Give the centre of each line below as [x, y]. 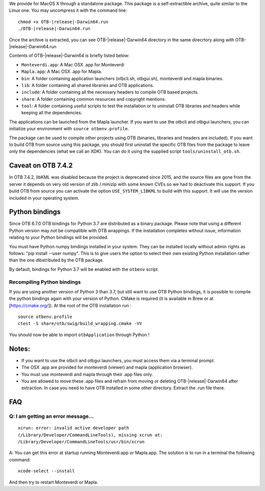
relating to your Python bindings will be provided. [59, 237]
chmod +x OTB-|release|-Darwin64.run [63, 22]
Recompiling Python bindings [45, 282]
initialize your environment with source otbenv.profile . [69, 129]
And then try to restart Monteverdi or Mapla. [53, 482]
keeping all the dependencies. [52, 113]
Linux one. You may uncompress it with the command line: [68, 10]
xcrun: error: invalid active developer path [74, 428]
